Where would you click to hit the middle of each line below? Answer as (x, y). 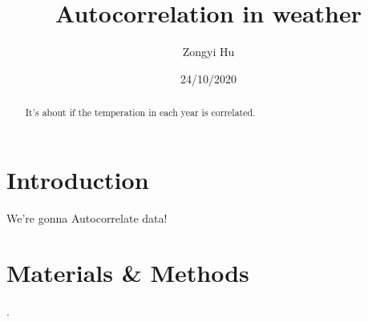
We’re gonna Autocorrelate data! (87, 217)
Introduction (78, 179)
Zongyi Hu (208, 52)
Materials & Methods (128, 273)
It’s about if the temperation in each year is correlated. (140, 113)
